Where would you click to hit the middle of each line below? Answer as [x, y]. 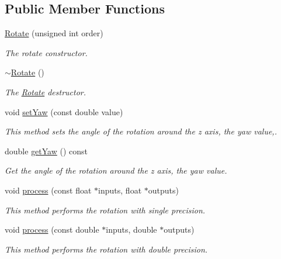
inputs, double [131, 229]
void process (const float [48, 190]
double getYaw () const [46, 151]
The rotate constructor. [46, 52]
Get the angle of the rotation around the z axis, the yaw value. [116, 170]
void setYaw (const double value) [64, 111]
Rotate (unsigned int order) [54, 33]
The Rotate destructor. [46, 91]
